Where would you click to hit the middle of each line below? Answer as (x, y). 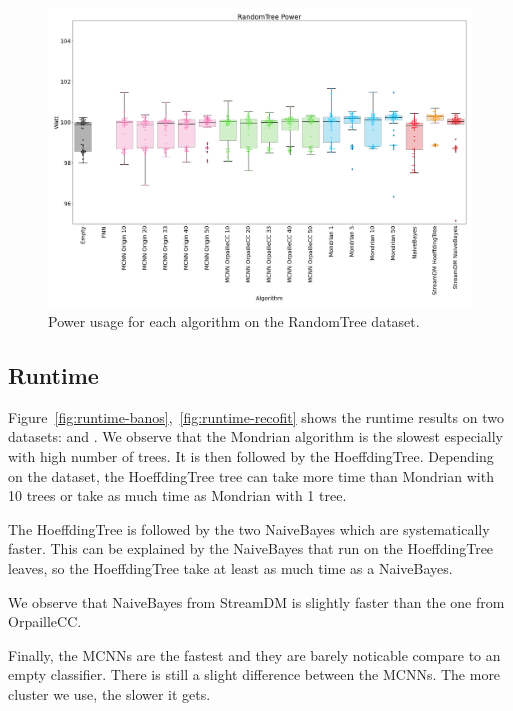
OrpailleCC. (45, 621)
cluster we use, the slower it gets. (109, 693)
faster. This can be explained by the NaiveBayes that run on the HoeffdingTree (251, 548)
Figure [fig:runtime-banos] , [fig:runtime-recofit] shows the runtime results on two (256, 416)
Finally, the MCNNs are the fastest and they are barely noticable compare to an (254, 654)
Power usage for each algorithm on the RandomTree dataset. (234, 320)
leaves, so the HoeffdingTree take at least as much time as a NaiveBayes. (230, 567)
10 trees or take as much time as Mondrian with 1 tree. (177, 495)
